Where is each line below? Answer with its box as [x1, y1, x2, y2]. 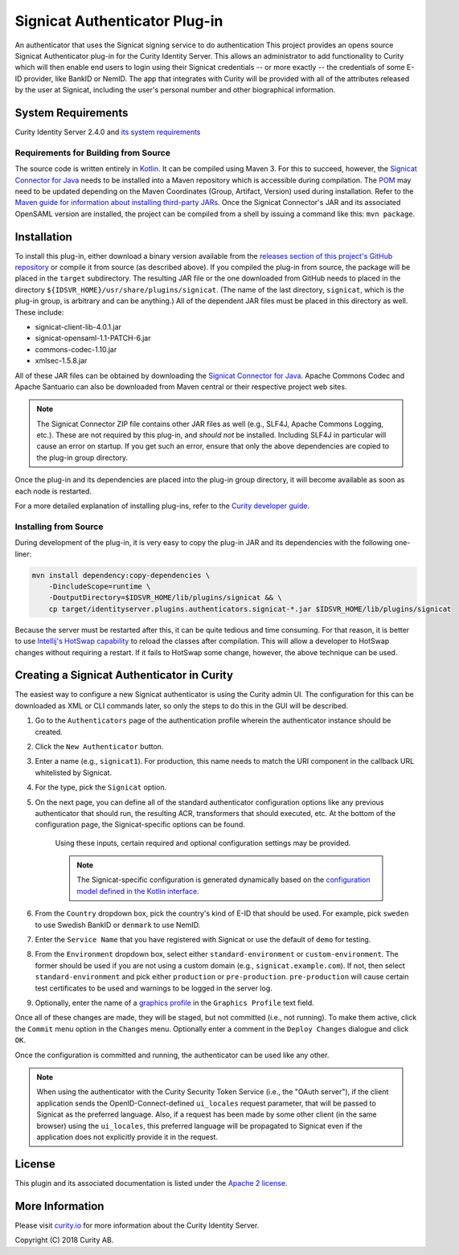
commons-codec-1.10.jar [35, 344, 117, 354]
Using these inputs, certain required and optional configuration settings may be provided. [55, 838, 351, 847]
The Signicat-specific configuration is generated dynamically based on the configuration [76, 875, 371, 884]
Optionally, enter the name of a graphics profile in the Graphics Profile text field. [35, 998, 315, 1007]
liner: [14, 549, 32, 559]
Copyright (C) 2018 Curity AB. [14, 1235, 114, 1245]
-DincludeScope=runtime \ [48, 581, 151, 591]
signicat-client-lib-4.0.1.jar [35, 322, 122, 331]
